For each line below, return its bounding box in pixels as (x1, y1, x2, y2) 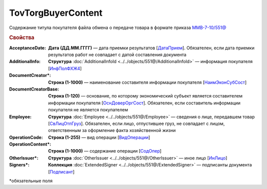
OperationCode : (9, 134, 43, 140)
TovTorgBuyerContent (9, 7, 103, 18)
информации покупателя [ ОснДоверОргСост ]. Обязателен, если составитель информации (48, 100, 241, 106)
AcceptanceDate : (9, 45, 46, 51)
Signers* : (9, 162, 30, 168)
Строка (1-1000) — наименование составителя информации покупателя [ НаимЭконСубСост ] (48, 79, 247, 85)
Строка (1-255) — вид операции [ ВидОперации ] (48, 134, 150, 140)
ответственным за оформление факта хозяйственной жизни (48, 127, 176, 133)
